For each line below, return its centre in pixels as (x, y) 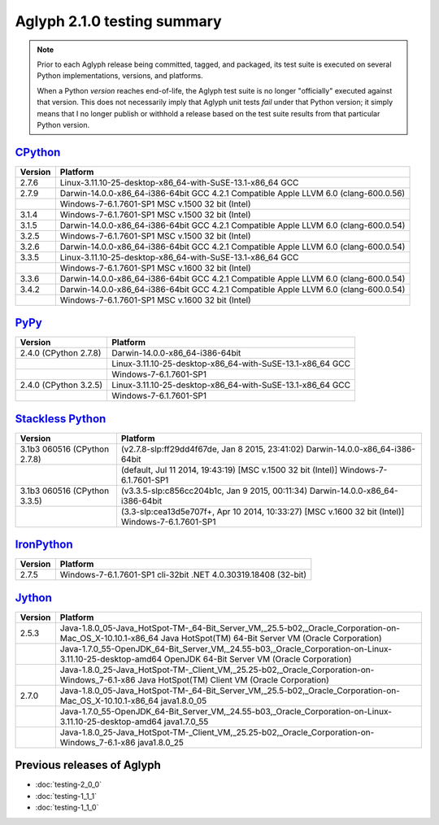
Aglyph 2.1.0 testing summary (119, 21)
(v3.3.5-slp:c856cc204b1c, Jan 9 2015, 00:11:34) (214, 491)
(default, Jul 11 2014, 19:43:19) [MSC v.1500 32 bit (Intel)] (229, 469)
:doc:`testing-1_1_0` (67, 808)
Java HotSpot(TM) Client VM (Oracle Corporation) (233, 679)
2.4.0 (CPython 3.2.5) (61, 385)
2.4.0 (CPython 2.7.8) (61, 353)
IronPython (44, 545)
